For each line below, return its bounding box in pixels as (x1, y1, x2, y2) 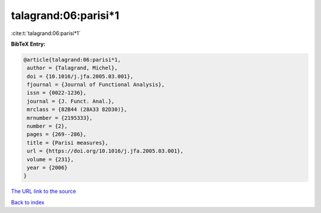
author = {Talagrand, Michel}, (27, 65, 118, 71)
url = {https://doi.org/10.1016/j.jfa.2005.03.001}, (27, 148, 184, 154)
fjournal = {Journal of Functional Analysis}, (27, 81, 165, 88)
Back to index (11, 199, 45, 206)
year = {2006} (27, 164, 68, 171)
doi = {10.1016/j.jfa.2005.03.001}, (27, 73, 134, 80)
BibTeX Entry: (11, 40, 46, 47)
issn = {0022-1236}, (27, 90, 87, 96)
